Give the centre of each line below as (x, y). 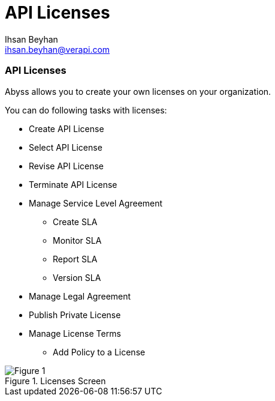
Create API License (67, 128)
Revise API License (67, 166)
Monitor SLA (77, 240)
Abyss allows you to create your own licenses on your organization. (138, 91)
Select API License (66, 147)
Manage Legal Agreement (80, 296)
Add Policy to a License (99, 352)
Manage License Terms (75, 333)
